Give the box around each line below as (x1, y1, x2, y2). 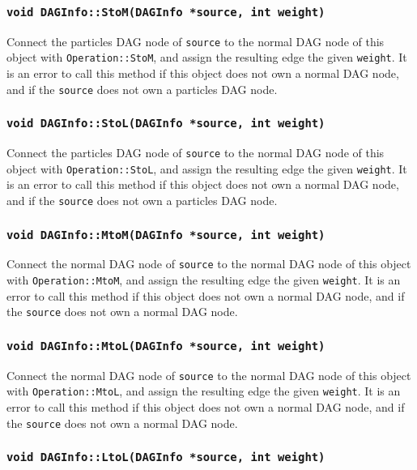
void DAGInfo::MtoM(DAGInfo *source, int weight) (6, 228, 326, 241)
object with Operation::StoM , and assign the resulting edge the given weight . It (6, 49, 407, 66)
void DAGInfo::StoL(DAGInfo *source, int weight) (6, 117, 326, 130)
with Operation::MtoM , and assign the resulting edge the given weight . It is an (6, 271, 401, 288)
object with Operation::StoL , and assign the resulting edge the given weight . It (6, 160, 407, 177)
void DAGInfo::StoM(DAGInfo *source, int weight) (6, 5, 326, 19)
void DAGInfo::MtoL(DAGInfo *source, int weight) (6, 339, 326, 352)
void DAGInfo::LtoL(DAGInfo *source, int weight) (6, 451, 326, 464)
